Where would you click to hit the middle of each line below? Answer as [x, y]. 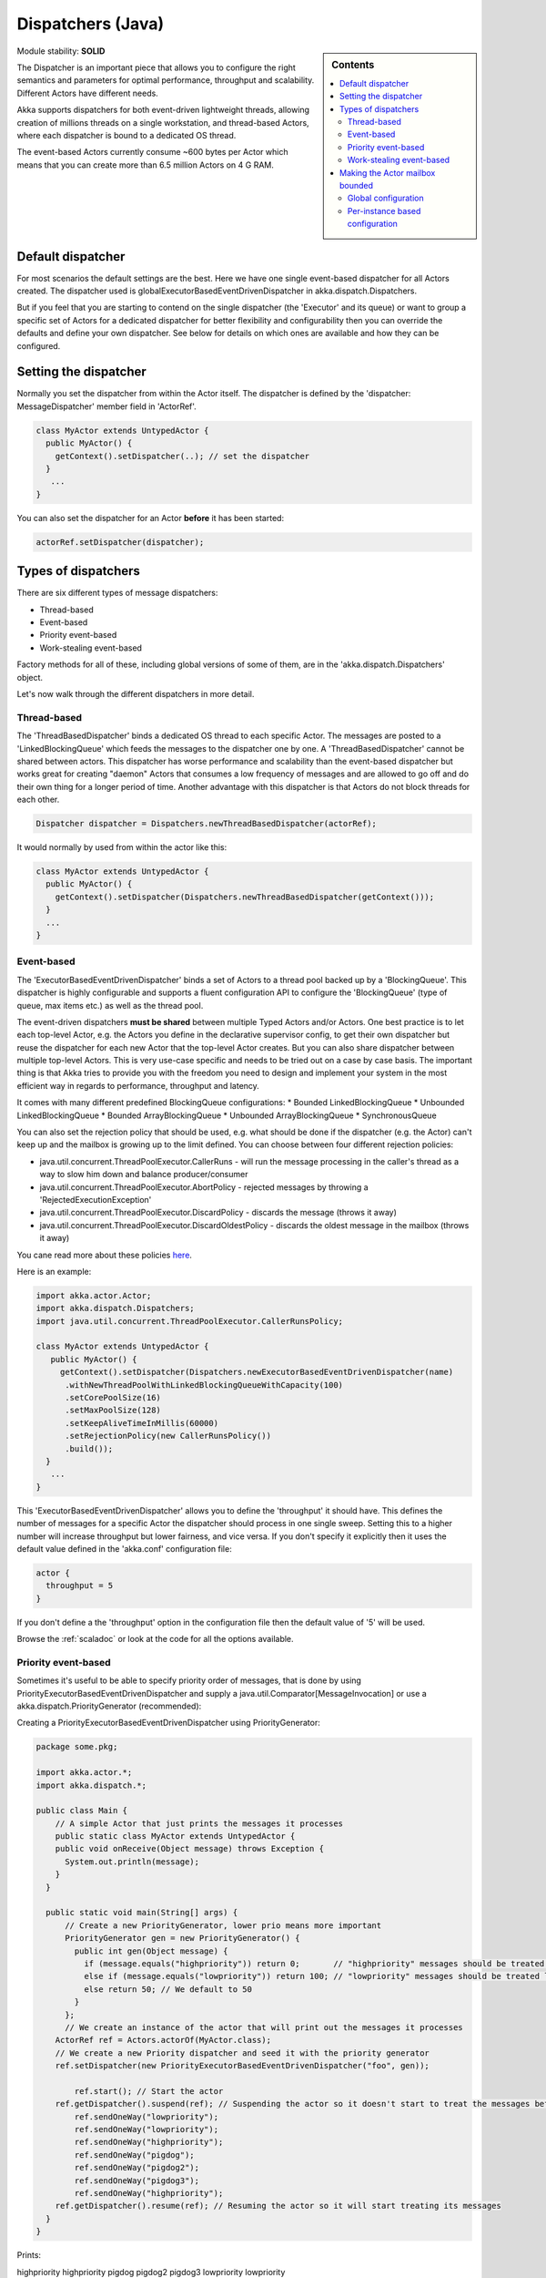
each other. [38, 800]
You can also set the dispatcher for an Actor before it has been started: [151, 518]
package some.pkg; [77, 1747]
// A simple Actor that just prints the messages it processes [199, 1823]
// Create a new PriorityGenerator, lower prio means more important [223, 1925]
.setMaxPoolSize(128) [113, 1411]
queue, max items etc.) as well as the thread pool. [110, 1005]
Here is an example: [54, 1271]
